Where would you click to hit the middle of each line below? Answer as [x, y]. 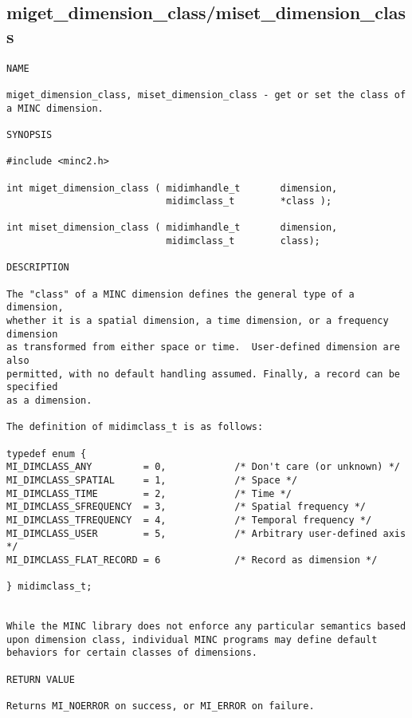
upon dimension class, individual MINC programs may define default [192, 639]
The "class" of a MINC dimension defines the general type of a [180, 294]
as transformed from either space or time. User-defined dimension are [203, 347]
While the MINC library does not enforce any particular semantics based [206, 627]
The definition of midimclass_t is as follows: [135, 427]
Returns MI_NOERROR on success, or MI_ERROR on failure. [161, 706]
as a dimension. [49, 400]
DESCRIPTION [38, 268]
